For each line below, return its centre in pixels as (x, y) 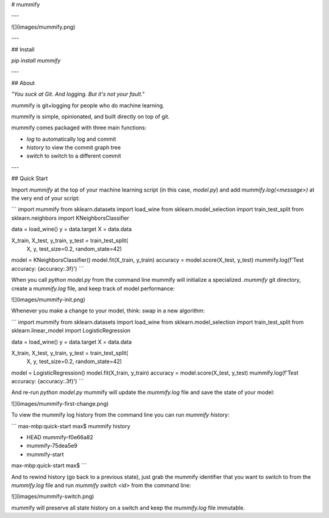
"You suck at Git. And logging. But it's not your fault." (78, 94)
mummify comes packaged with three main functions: (79, 128)
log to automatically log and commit (71, 139)
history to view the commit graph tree (74, 148)
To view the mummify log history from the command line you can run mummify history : (120, 415)
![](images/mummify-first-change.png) (60, 403)
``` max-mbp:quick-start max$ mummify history (71, 426)
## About (23, 83)
